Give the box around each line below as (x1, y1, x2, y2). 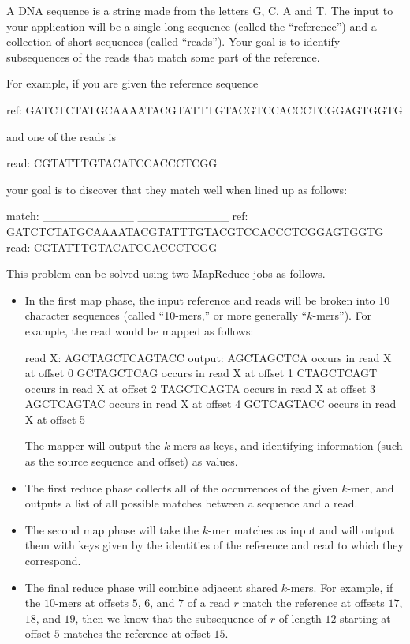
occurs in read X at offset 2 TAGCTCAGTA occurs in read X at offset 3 (24, 380, 376, 396)
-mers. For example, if (287, 578, 393, 595)
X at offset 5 (24, 410, 86, 427)
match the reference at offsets (242, 594, 385, 611)
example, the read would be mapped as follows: (24, 322, 254, 339)
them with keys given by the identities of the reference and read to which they (24, 537, 404, 553)
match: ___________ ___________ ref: (6, 208, 248, 224)
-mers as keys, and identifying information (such (170, 437, 403, 454)
